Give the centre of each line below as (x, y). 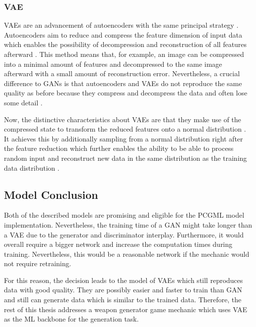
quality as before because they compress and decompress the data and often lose (126, 93)
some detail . (23, 102)
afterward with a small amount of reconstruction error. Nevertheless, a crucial (122, 73)
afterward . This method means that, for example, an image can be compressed (124, 54)
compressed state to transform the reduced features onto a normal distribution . (125, 129)
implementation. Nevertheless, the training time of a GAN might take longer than (128, 224)
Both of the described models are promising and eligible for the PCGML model (124, 215)
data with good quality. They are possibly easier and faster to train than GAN (123, 290)
